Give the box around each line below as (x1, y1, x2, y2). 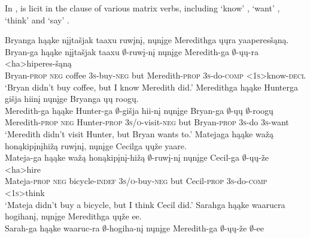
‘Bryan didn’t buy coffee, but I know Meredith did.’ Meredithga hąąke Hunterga (5, 80, 299, 93)
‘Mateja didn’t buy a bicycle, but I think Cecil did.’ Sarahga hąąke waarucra (5, 198, 285, 210)
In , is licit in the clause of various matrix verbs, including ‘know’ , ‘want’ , (5, 2, 280, 14)
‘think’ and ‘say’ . (5, 13, 69, 26)
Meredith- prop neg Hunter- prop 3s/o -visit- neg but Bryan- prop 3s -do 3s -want (5, 116, 289, 128)
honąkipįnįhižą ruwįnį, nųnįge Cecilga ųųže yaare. (5, 139, 187, 152)
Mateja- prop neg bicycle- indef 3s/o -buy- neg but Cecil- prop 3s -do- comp (5, 174, 268, 187)
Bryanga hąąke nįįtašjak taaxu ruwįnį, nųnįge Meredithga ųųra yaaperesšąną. (5, 34, 289, 46)
